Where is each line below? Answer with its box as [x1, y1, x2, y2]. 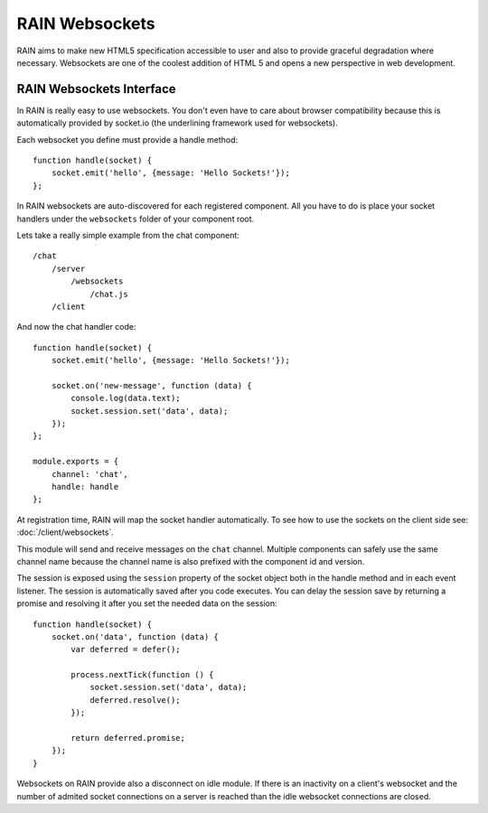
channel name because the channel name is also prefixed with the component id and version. [16, 556, 365, 566]
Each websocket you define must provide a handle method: [16, 134, 239, 145]
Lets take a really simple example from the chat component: [16, 229, 239, 240]
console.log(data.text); [70, 393, 181, 404]
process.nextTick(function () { [70, 669, 214, 680]
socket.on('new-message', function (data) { [51, 380, 252, 390]
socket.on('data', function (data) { [51, 631, 219, 641]
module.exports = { [33, 456, 119, 467]
